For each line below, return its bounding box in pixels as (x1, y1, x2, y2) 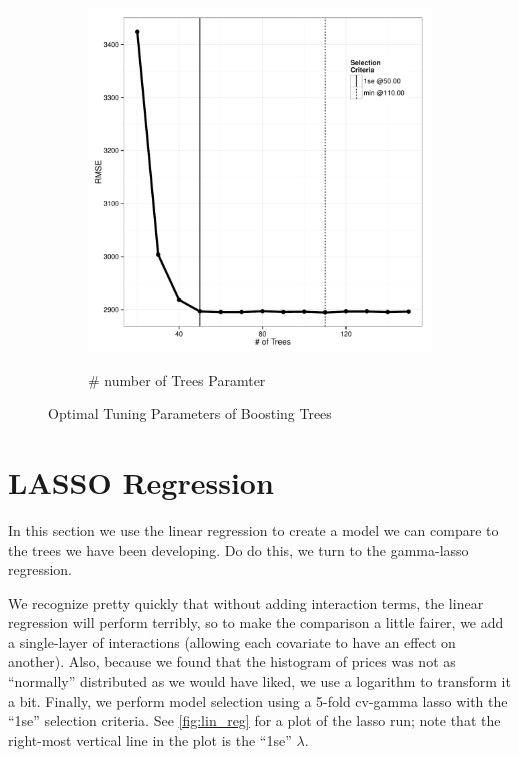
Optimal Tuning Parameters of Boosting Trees (48, 403, 332, 424)
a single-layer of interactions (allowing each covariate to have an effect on (8, 631, 456, 652)
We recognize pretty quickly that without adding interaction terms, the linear (8, 592, 484, 613)
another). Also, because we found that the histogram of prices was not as (8, 651, 456, 672)
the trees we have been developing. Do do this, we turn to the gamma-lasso (8, 539, 469, 560)
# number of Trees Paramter (88, 369, 266, 390)
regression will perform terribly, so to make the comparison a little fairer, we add (8, 612, 504, 633)
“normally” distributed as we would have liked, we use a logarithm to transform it (8, 671, 511, 692)
